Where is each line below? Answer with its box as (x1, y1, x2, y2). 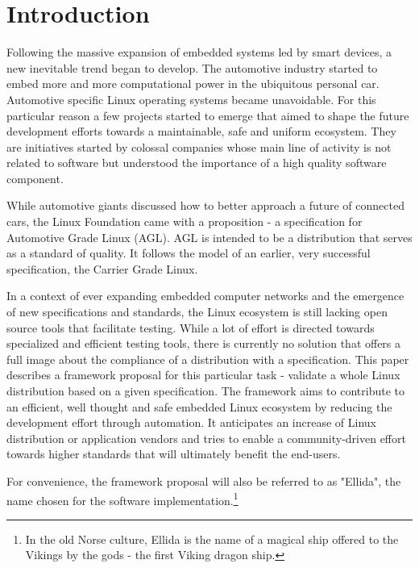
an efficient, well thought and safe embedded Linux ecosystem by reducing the (6, 398, 392, 415)
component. (6, 169, 64, 186)
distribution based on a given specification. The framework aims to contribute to (6, 382, 404, 399)
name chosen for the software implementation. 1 (6, 489, 239, 508)
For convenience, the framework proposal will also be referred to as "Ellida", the (6, 472, 401, 489)
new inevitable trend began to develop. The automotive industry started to (6, 59, 378, 76)
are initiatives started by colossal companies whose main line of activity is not (6, 138, 392, 155)
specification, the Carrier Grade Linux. (6, 260, 198, 277)
